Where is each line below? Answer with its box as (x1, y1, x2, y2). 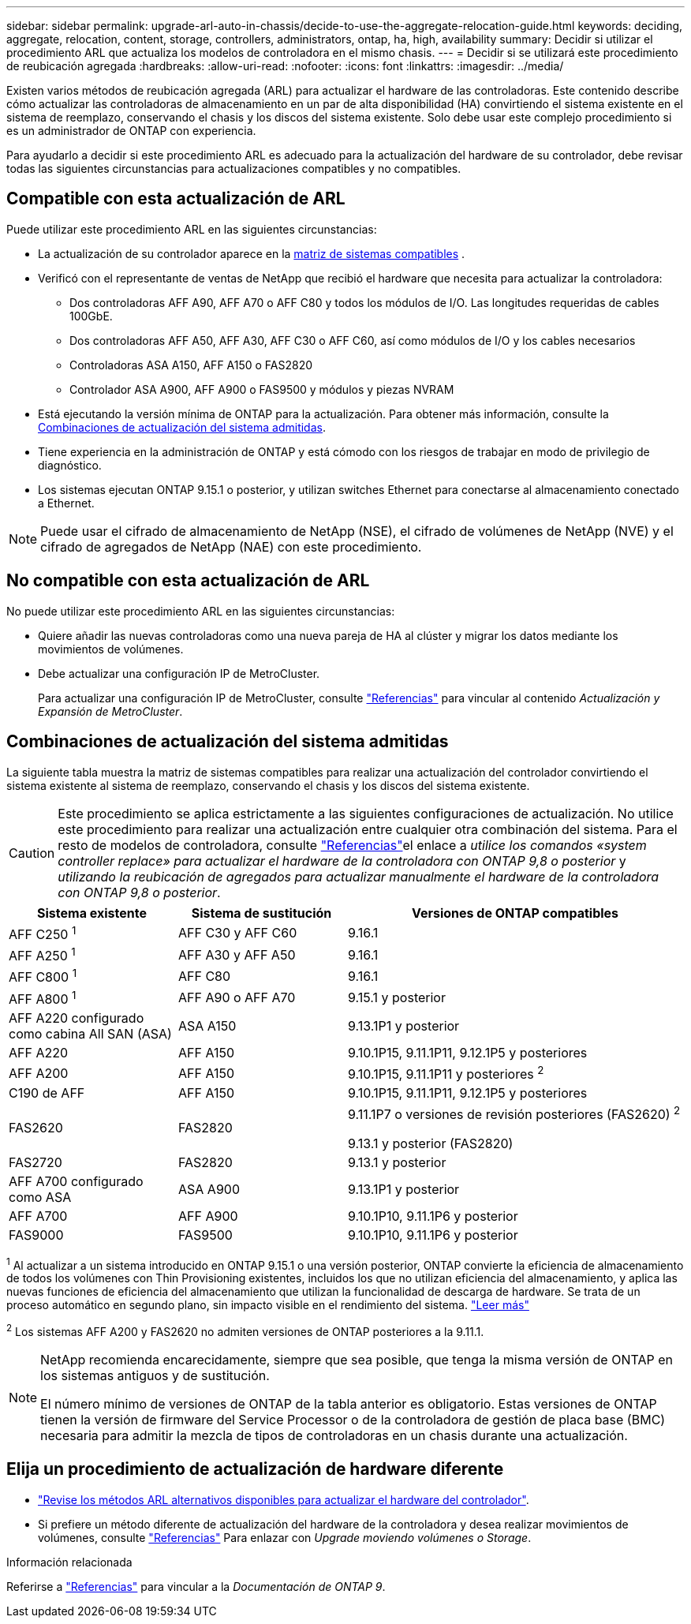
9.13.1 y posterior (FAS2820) (348, 1135, 514, 1151)
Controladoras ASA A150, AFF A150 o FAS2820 (69, 357, 313, 372)
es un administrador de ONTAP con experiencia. (6, 124, 256, 137)
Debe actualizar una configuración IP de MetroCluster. (38, 666, 320, 680)
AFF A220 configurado (9, 1009, 144, 1026)
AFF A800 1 (9, 988, 77, 1007)
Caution (9, 844, 55, 861)
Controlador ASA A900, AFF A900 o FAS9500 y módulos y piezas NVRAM (69, 382, 454, 396)
